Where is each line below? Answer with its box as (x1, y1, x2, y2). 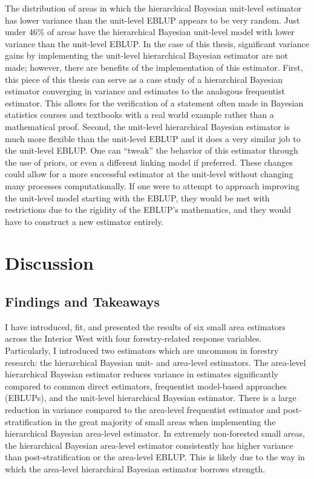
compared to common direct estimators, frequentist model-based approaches (5, 379, 287, 392)
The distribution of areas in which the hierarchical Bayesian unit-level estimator (5, 2, 302, 14)
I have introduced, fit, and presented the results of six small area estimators (5, 320, 286, 333)
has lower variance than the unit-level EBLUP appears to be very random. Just (5, 13, 300, 26)
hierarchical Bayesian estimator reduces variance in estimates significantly (5, 368, 278, 380)
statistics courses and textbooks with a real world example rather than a (5, 108, 274, 121)
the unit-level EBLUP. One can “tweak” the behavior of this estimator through (5, 144, 298, 157)
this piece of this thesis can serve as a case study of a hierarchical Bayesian (5, 73, 283, 85)
